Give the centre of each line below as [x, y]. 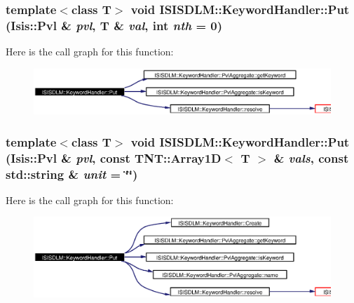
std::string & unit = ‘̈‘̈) [72, 174]
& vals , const [311, 157]
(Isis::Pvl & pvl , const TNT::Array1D [114, 157]
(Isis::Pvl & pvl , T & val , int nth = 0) [114, 25]
